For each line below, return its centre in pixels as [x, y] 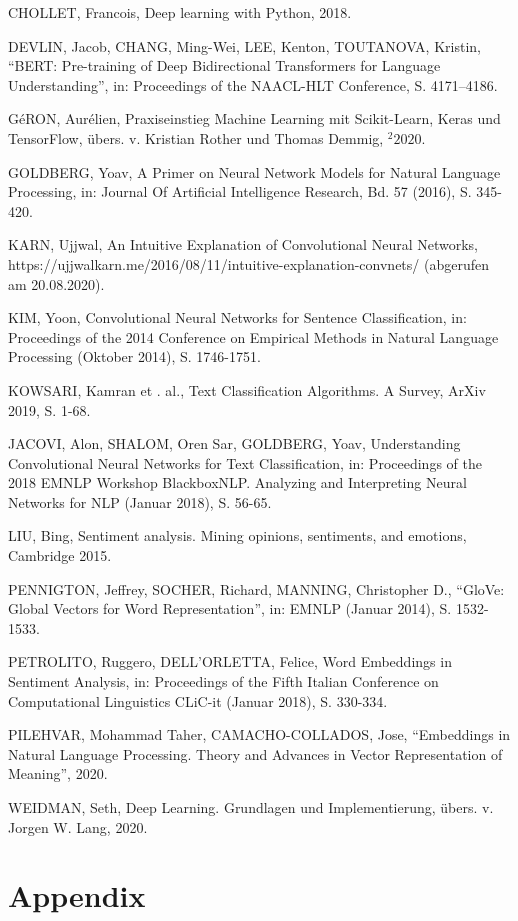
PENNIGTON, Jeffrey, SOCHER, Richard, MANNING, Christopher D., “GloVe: [256, 588]
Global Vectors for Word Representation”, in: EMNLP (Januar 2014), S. [230, 608]
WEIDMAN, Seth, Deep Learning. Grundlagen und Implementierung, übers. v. [251, 807]
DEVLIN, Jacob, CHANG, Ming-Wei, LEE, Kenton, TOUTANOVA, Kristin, [244, 45]
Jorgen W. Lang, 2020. [78, 826]
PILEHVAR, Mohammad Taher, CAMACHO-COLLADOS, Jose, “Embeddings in [259, 734]
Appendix [77, 895]
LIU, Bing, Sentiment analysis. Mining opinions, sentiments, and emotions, [237, 535]
